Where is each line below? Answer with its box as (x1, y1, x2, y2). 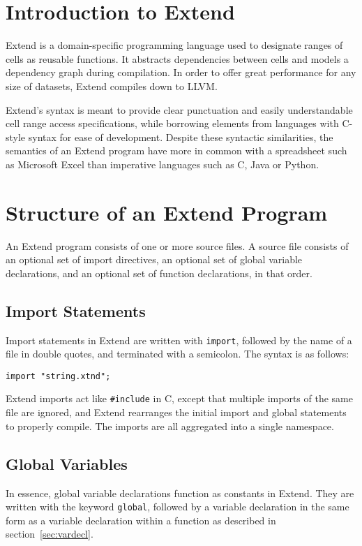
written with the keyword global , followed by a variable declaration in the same (6, 499, 349, 514)
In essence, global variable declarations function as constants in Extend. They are (6, 485, 354, 500)
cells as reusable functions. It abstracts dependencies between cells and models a (6, 51, 349, 66)
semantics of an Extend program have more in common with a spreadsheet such (6, 143, 347, 158)
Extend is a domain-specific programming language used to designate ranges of (6, 38, 343, 52)
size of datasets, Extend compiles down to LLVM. (6, 78, 218, 93)
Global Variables (6, 452, 128, 474)
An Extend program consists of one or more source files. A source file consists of (6, 238, 349, 253)
